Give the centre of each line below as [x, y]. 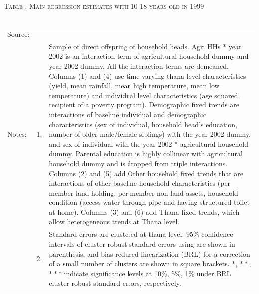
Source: [19, 34]
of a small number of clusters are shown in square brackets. [139, 263]
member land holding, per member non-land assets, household [143, 192]
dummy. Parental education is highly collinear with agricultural [146, 153]
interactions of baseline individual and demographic [128, 114]
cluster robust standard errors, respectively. [115, 283]
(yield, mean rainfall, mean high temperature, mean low [134, 85]
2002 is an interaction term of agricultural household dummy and [149, 56]
